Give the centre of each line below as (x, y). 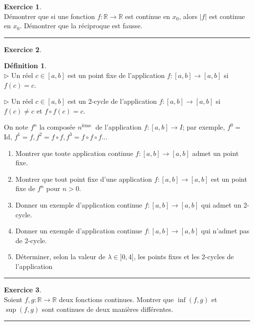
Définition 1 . (25, 66)
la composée (57, 127)
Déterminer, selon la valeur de (60, 257)
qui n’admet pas (225, 231)
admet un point (215, 153)
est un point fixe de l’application (116, 75)
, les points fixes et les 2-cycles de (184, 257)
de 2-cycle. (31, 240)
